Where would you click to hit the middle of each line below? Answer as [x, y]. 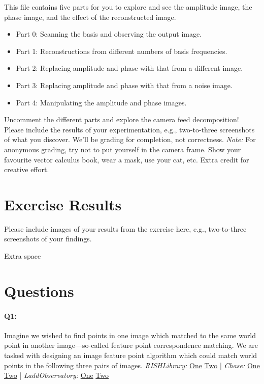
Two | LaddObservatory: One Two [56, 375]
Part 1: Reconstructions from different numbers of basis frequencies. [122, 51]
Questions [39, 291]
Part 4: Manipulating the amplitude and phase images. [101, 102]
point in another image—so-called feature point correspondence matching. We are [131, 345]
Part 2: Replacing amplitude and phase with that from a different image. [129, 68]
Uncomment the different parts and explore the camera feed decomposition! [122, 119]
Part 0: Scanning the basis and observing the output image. [109, 34]
